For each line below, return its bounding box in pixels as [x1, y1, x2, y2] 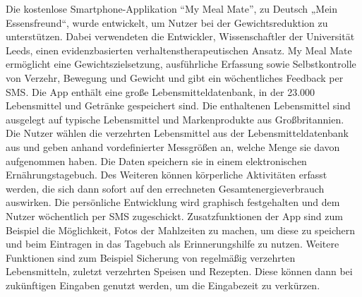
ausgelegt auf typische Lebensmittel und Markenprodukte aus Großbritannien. [6, 111, 344, 126]
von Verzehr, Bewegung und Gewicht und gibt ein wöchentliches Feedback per [6, 70, 344, 85]
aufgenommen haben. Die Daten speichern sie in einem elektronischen [6, 153, 307, 168]
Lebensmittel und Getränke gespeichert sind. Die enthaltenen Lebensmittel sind [6, 98, 351, 113]
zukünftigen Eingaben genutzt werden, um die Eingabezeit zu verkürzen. [6, 277, 320, 292]
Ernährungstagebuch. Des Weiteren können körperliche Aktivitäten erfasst [6, 167, 327, 182]
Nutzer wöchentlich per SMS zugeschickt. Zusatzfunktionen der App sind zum [6, 208, 343, 223]
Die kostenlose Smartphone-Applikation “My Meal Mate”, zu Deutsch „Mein [6, 1, 338, 16]
